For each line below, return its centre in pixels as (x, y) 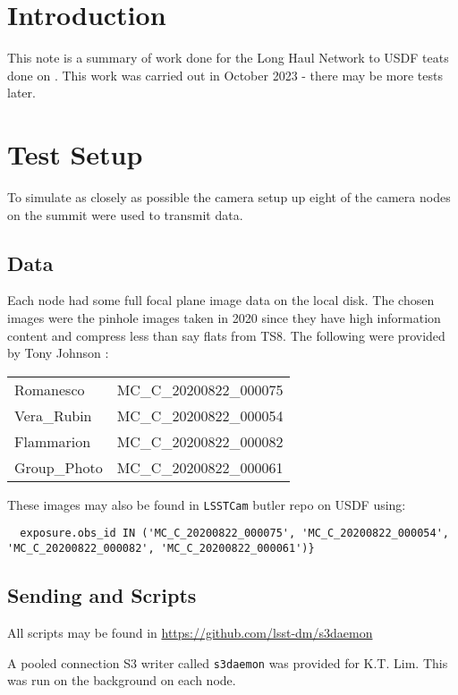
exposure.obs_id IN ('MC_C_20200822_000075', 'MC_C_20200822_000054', (234, 534)
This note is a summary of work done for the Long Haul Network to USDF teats (228, 58)
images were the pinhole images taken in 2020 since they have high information (224, 318)
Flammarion (53, 441)
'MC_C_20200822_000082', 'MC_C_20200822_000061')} (161, 549)
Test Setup (75, 154)
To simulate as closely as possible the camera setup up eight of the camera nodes (229, 197)
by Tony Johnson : (58, 353)
